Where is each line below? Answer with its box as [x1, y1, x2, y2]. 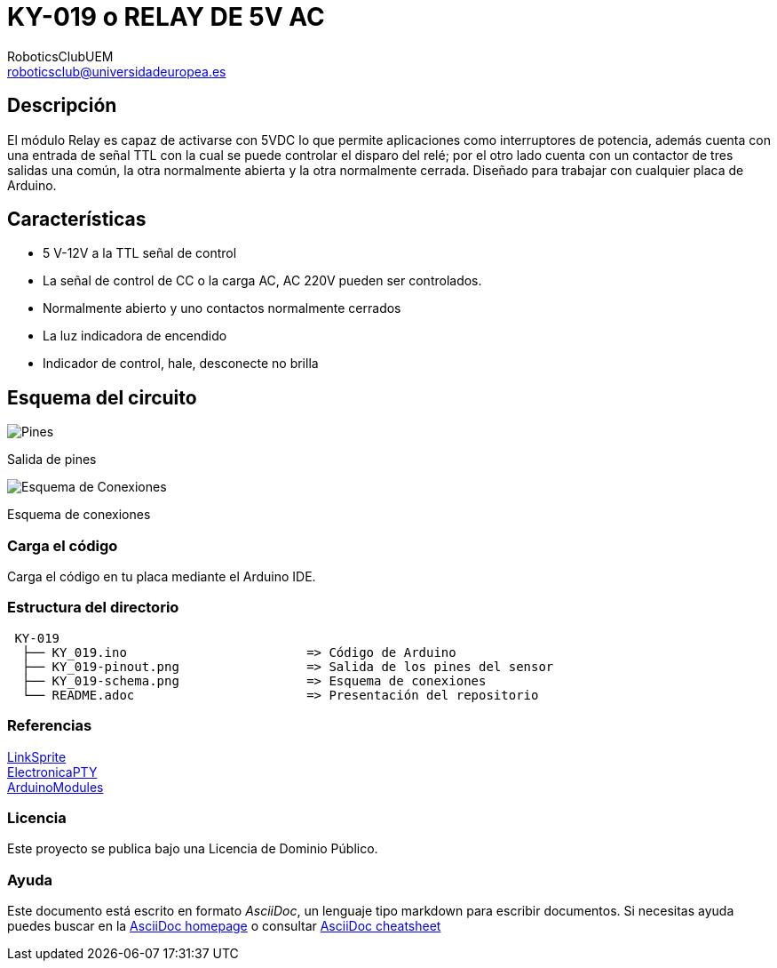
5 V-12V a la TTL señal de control [43, 245, 237, 261]
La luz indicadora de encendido [43, 328, 227, 344]
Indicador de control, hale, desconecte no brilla [43, 356, 319, 372]
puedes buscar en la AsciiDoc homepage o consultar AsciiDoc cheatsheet [7, 918, 441, 934]
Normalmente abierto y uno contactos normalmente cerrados [43, 300, 401, 316]
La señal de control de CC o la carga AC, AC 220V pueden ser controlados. [43, 273, 482, 289]
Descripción [7, 94, 117, 117]
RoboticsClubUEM [7, 48, 114, 64]
